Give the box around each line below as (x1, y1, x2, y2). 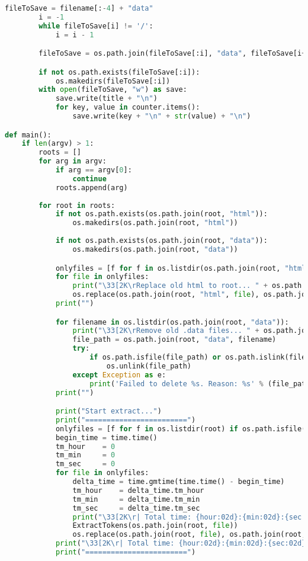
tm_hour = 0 (55, 442, 115, 451)
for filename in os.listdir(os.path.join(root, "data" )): (55, 318, 289, 326)
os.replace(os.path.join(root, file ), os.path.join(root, (72, 530, 306, 539)
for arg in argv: (38, 157, 107, 166)
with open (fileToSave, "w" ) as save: (38, 85, 187, 94)
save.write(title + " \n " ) (55, 94, 158, 103)
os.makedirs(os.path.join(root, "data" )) (72, 245, 238, 254)
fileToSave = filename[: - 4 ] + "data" (5, 4, 153, 12)
